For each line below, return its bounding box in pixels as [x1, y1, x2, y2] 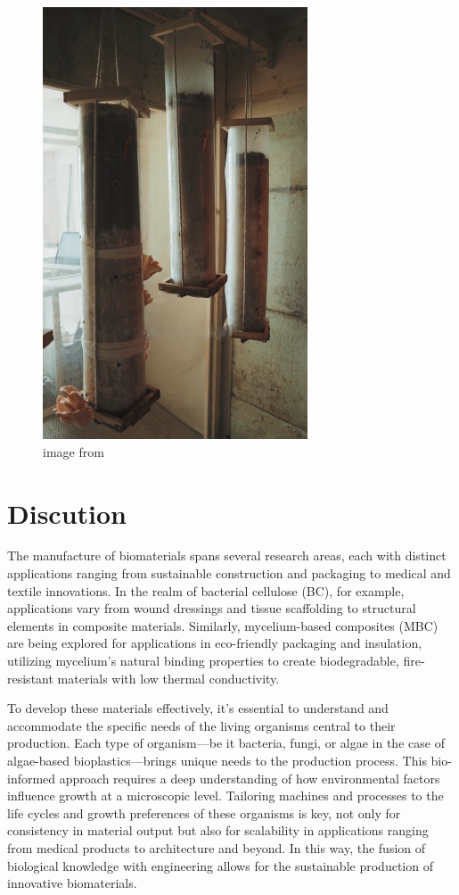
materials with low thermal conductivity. [57, 668, 280, 687]
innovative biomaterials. [7, 874, 137, 892]
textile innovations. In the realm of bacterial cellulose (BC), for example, [7, 581, 405, 600]
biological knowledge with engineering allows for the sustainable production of [7, 856, 433, 874]
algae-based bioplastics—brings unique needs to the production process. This [7, 750, 427, 769]
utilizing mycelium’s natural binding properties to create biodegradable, [7, 651, 399, 669]
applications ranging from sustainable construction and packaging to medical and [7, 564, 451, 583]
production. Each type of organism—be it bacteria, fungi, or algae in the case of [7, 733, 445, 752]
